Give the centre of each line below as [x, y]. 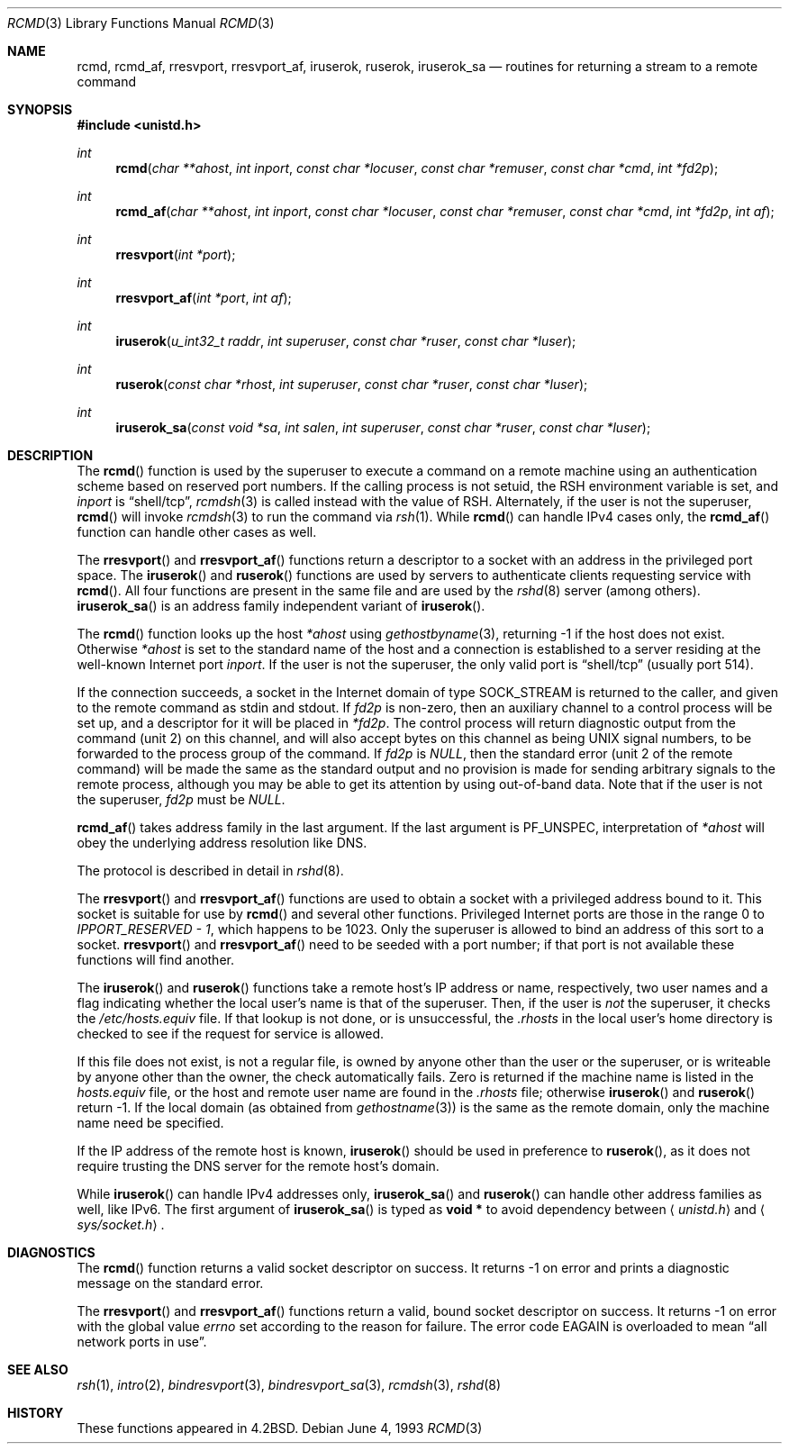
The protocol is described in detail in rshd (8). [210, 871]
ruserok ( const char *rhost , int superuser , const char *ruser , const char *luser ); [352, 384]
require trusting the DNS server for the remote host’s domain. [258, 1166]
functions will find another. [155, 960]
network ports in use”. [142, 1342]
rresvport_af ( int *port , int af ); [204, 298]
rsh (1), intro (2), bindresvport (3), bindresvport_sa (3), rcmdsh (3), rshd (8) [289, 1385]
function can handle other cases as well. [197, 532]
